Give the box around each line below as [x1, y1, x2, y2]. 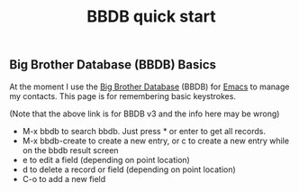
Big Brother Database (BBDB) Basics [9, 57, 217, 73]
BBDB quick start [86, 6, 216, 27]
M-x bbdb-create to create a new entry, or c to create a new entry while [22, 135, 290, 146]
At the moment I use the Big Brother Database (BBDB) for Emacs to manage [9, 81, 290, 92]
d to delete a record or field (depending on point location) [22, 164, 236, 175]
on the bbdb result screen [22, 144, 119, 155]
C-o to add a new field [22, 173, 106, 184]
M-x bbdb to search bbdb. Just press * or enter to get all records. [22, 125, 266, 136]
